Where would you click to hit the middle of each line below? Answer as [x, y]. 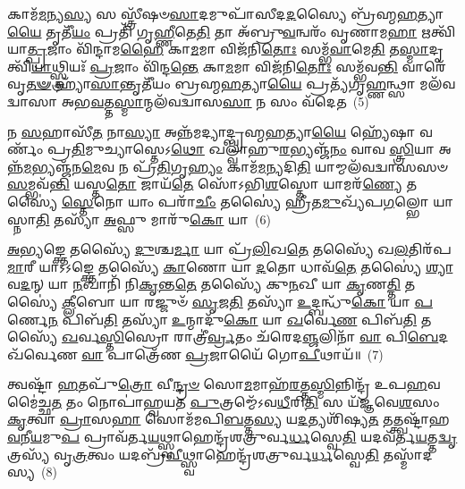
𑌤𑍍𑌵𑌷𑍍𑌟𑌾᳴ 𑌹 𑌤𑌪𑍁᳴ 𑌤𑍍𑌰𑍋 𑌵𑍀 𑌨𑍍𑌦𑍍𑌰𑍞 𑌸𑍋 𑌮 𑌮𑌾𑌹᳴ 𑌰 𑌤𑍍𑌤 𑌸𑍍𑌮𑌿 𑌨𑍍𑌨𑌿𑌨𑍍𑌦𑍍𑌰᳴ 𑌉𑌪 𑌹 [217, 384]
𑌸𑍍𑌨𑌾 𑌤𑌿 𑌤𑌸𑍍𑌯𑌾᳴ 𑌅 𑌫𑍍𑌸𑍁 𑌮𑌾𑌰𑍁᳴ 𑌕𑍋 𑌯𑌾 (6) [139, 219]
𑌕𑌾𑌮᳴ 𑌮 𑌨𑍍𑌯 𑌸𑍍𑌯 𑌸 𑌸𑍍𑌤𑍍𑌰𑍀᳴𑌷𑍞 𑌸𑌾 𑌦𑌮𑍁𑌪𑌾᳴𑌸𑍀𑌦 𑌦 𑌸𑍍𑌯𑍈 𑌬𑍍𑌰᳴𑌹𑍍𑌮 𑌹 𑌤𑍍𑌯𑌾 [225, 13]
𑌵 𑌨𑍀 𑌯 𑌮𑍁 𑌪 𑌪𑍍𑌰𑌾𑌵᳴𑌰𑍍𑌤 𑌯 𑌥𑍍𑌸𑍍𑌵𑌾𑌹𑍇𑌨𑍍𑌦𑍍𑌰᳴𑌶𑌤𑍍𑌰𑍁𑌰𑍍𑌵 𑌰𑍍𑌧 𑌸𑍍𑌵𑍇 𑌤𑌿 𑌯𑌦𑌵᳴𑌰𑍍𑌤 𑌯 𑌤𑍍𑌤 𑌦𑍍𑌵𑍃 [232, 437]
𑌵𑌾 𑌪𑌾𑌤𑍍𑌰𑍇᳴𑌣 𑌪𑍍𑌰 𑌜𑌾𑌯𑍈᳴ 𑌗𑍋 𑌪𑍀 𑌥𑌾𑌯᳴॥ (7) [232, 354]
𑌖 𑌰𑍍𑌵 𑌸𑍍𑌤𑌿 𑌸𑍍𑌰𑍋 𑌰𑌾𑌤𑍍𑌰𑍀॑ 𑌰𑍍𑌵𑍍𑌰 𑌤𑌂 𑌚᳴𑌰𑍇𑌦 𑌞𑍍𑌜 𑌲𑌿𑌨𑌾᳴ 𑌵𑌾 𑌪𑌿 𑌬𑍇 [250, 337]
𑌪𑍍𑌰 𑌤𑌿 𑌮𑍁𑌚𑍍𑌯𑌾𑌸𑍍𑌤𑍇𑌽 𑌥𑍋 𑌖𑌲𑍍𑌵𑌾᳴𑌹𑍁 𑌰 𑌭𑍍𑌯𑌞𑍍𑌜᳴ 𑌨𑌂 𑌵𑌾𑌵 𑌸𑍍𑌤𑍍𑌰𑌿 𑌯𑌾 [241, 149]
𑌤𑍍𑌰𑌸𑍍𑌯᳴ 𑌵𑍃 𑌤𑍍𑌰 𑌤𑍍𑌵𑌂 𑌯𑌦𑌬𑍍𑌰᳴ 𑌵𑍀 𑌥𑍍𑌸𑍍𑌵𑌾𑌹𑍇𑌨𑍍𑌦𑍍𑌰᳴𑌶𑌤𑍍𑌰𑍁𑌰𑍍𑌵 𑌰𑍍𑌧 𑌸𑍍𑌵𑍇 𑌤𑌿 [193, 454]
